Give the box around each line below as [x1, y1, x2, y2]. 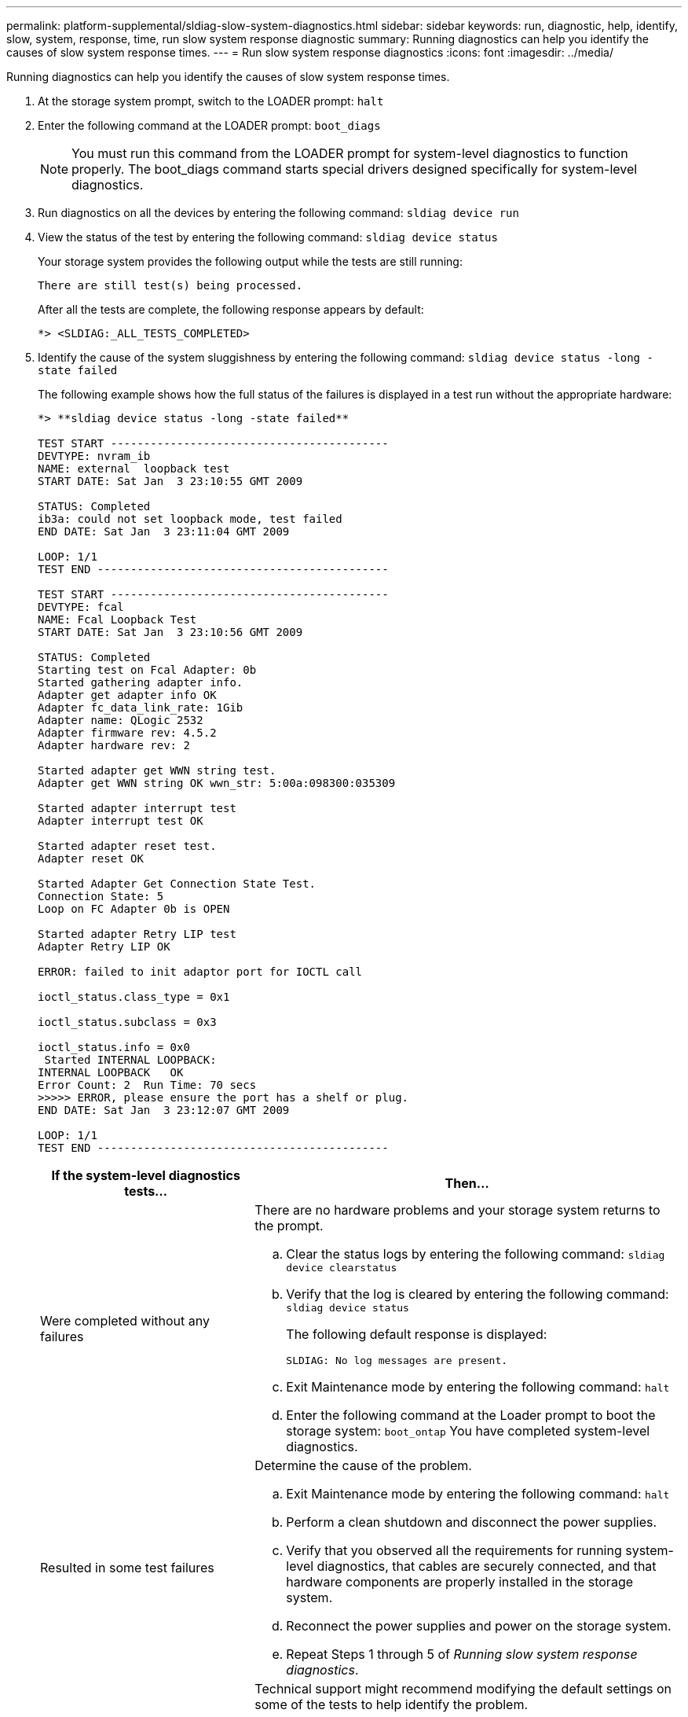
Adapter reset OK [38, 852, 144, 865]
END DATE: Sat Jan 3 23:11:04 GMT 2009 [38, 525, 290, 538]
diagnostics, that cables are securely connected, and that [317, 1558, 657, 1574]
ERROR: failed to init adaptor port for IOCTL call [38, 965, 363, 978]
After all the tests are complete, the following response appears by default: [38, 303, 424, 316]
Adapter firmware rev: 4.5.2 [38, 726, 217, 739]
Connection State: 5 [38, 890, 164, 903]
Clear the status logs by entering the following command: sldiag [286, 1246, 665, 1262]
